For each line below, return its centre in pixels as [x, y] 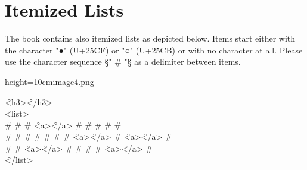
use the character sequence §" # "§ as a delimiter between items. [123, 62]
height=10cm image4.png [49, 81]
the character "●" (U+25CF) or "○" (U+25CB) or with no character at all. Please [154, 50]
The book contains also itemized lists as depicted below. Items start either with [150, 38]
